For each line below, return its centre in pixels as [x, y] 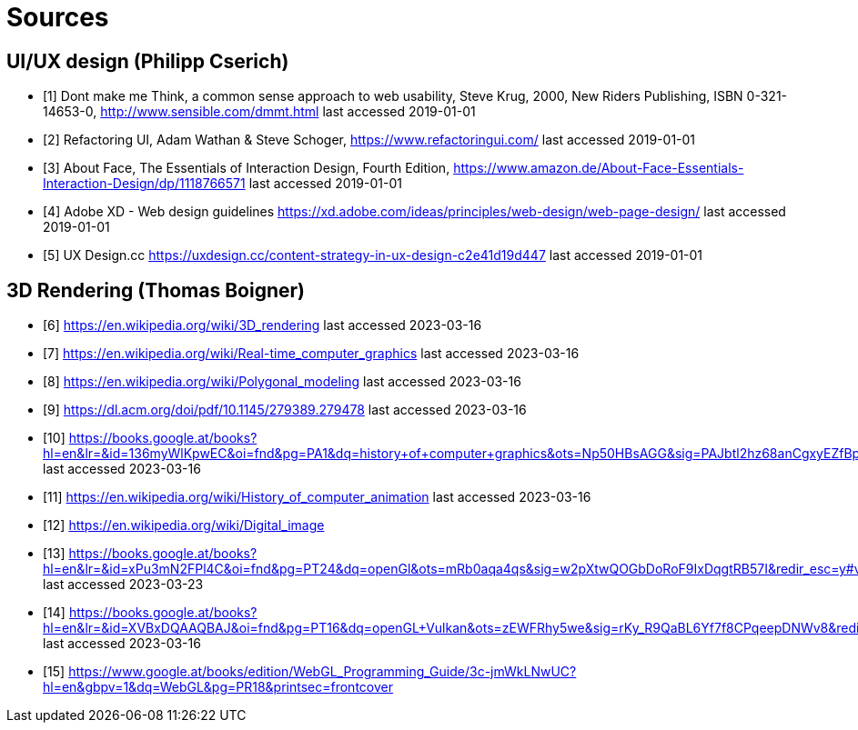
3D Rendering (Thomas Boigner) [156, 290]
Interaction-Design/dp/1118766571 [144, 184]
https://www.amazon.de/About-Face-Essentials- [599, 168]
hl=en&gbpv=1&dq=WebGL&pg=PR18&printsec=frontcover [218, 687]
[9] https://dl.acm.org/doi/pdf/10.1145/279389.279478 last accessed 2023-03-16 [285, 410]
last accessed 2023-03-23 [123, 585]
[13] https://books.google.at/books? [150, 554]
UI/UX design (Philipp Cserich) [148, 61]
